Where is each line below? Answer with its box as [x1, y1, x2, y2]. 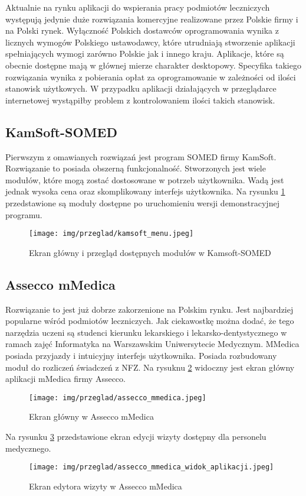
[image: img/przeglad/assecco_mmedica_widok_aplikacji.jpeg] [29, 463, 274, 472]
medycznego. [5, 442, 51, 454]
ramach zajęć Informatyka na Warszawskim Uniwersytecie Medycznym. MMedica [5, 338, 300, 350]
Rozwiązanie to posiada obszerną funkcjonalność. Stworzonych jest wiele [5, 162, 266, 174]
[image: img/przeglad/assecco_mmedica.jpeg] [29, 393, 206, 402]
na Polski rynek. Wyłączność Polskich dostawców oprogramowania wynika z [5, 24, 279, 37]
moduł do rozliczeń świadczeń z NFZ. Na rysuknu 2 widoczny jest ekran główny [5, 361, 295, 373]
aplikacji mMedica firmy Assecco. [5, 372, 126, 385]
